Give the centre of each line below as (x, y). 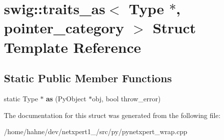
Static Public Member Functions (88, 78)
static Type (21, 98)
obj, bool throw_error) (126, 98)
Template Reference (73, 47)
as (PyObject (66, 98)
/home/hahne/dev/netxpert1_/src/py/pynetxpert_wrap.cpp (96, 131)
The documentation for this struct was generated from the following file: (112, 115)
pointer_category (64, 28)
